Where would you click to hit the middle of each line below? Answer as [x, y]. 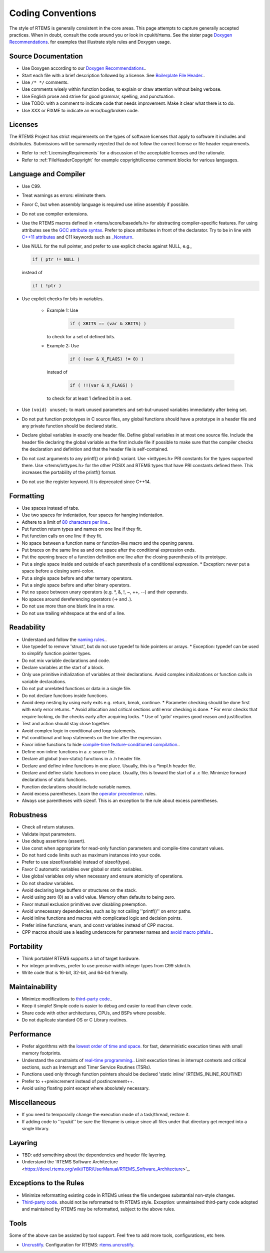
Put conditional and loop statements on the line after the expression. [92, 737]
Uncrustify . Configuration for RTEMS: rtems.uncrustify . [78, 1244]
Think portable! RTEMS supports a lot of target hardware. [81, 959]
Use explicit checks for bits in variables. [63, 299]
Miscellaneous [32, 1103]
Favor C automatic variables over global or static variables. [82, 869]
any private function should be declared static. [70, 426]
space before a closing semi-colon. [58, 571]
